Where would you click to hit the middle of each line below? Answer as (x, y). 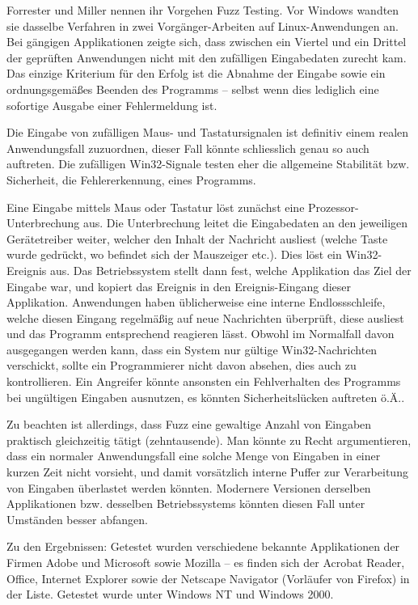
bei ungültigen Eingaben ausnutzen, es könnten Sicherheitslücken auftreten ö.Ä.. (206, 397)
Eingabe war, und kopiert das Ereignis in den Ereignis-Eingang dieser (179, 286)
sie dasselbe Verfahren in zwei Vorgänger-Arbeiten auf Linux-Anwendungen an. (203, 25)
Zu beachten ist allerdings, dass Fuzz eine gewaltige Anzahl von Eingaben (189, 424)
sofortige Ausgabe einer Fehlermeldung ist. (112, 105)
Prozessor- (334, 207)
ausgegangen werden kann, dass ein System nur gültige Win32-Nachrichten (192, 349)
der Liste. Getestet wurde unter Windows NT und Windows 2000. (170, 594)
